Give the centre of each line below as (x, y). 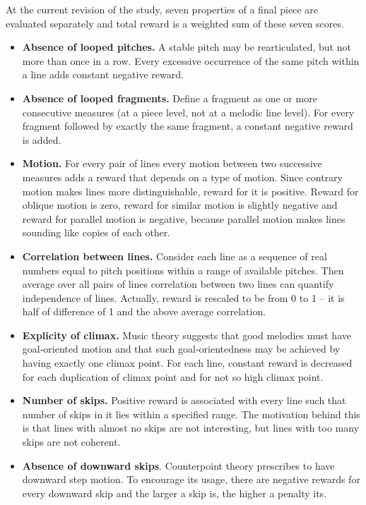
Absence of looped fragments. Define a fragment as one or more (170, 98)
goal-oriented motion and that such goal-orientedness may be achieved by (181, 349)
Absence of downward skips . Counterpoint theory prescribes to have (178, 465)
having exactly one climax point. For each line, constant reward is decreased (187, 363)
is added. (42, 139)
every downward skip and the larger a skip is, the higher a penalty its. (175, 493)
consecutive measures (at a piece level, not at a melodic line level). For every (188, 112)
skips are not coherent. (71, 442)
